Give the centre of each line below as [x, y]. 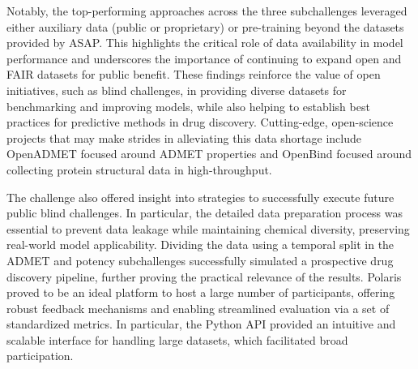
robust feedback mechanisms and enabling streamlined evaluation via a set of [198, 308]
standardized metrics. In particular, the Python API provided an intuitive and [201, 324]
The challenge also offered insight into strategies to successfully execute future [200, 197]
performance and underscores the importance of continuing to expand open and [204, 58]
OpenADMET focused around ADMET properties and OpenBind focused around [209, 154]
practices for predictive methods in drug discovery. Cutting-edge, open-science [200, 122]
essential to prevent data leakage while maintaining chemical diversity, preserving [208, 228]
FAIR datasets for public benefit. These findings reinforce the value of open [194, 74]
